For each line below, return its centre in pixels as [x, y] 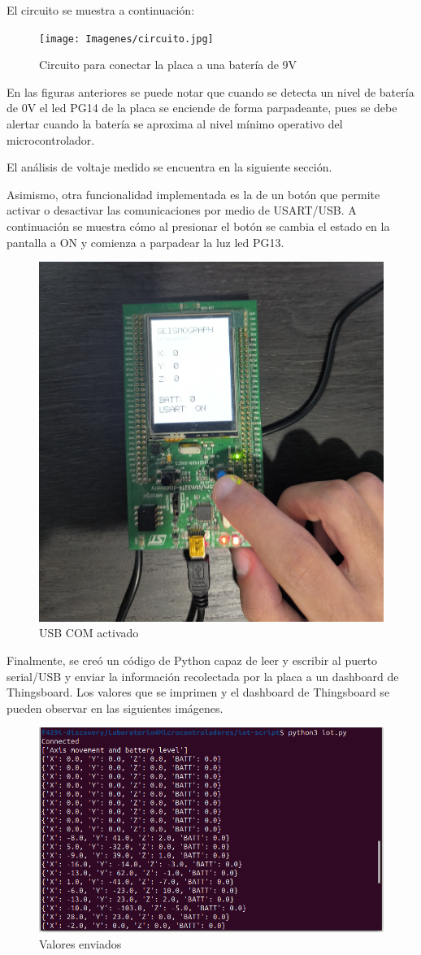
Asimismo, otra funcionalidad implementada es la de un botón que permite [193, 194]
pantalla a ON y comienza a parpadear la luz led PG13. [145, 242]
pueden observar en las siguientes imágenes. [115, 708]
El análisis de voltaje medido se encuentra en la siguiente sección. [169, 167]
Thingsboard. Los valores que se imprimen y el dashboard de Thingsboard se [198, 692]
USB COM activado [89, 633]
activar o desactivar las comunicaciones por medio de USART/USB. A [182, 210]
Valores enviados [80, 944]
